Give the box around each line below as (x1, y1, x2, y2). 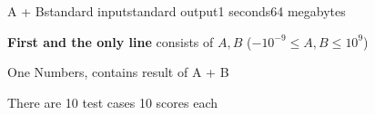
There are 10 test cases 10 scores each (7, 92, 218, 111)
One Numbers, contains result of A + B (7, 62, 229, 81)
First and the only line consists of (7, 32, 214, 51)
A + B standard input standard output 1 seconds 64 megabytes (7, 2, 346, 20)
